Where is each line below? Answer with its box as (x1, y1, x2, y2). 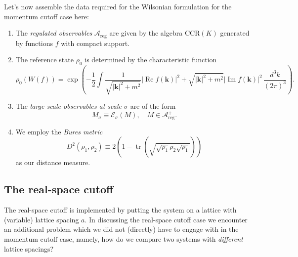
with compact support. (61, 38, 130, 48)
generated (220, 28, 250, 38)
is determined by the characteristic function (85, 54, 217, 65)
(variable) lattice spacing (4, 214, 79, 224)
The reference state (15, 54, 74, 65)
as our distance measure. (15, 157, 90, 168)
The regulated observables (15, 28, 92, 38)
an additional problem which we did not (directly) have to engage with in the (4, 224, 239, 234)
